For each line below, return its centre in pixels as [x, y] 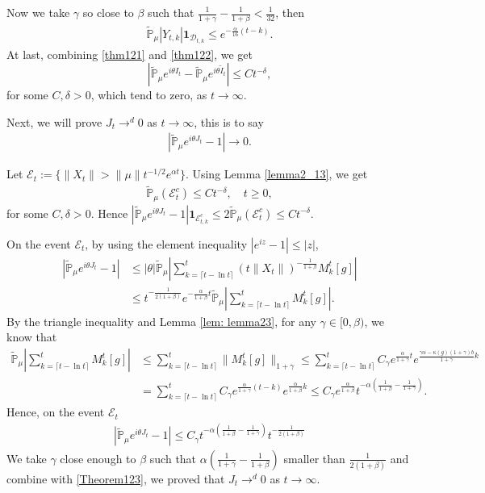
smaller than [314, 458]
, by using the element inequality [166, 243]
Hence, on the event [56, 412]
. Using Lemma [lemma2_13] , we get [276, 174]
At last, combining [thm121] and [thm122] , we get [130, 54]
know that [32, 337]
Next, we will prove [54, 121]
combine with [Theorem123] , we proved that [116, 478]
